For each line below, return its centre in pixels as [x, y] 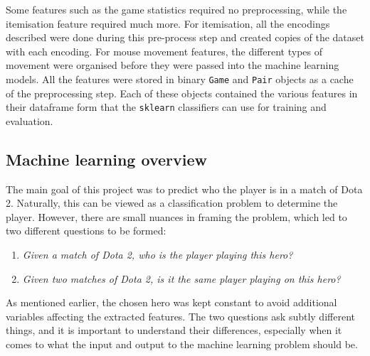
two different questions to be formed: [86, 231]
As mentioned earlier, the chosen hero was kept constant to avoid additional [171, 302]
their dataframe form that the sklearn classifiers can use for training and [166, 107]
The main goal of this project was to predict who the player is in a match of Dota [184, 189]
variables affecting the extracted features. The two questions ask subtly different [180, 316]
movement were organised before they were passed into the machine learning [173, 65]
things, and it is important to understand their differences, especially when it [174, 330]
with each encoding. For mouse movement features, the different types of [164, 51]
